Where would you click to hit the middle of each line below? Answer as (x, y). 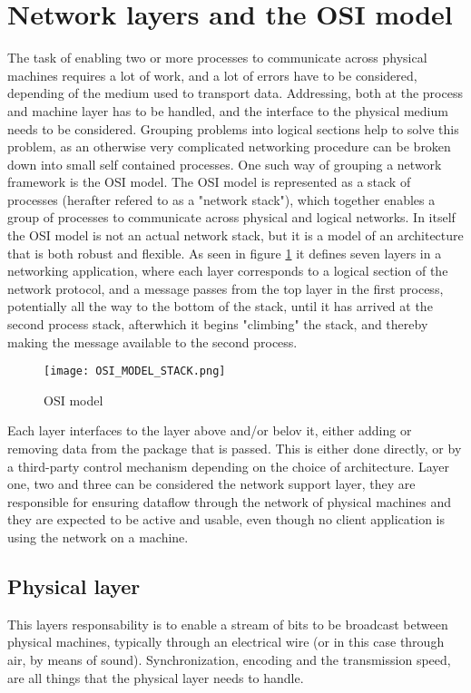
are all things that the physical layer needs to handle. (156, 677)
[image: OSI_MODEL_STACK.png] (135, 371)
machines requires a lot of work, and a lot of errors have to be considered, (212, 75)
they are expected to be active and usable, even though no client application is (226, 519)
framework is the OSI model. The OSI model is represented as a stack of (209, 182)
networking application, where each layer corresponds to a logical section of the (228, 271)
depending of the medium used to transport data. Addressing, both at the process (235, 93)
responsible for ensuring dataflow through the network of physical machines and (230, 501)
